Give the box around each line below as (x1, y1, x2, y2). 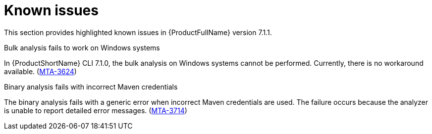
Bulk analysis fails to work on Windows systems (4, 43, 160, 52)
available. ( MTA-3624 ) (4, 67, 77, 76)
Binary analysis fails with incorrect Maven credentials (4, 82, 178, 91)
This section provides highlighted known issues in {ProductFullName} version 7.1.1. (4, 28, 272, 37)
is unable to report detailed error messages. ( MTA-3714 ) (4, 106, 187, 115)
